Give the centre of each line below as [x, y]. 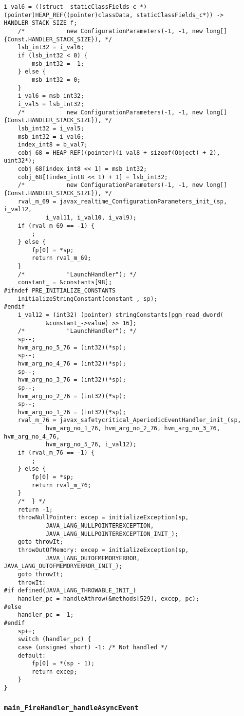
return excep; [55, 671]
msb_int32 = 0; [56, 80]
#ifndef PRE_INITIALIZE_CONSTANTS [60, 290]
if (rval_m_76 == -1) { [56, 453]
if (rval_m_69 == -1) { [56, 226]
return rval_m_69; [61, 258]
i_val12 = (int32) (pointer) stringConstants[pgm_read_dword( [121, 315]
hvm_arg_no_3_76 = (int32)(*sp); [72, 380]
